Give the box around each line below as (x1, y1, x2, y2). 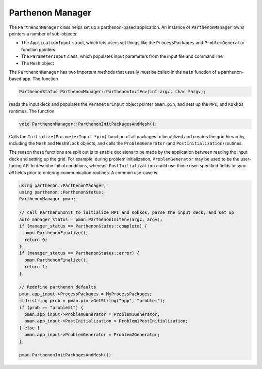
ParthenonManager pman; (19, 196, 76, 202)
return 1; (24, 264, 48, 270)
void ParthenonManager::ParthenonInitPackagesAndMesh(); (19, 121, 158, 127)
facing (9, 163, 22, 169)
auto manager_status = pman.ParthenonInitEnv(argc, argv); (19, 216, 163, 222)
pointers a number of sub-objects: (9, 31, 78, 36)
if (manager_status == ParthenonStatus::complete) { (19, 223, 147, 229)
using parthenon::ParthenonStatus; (19, 189, 104, 195)
